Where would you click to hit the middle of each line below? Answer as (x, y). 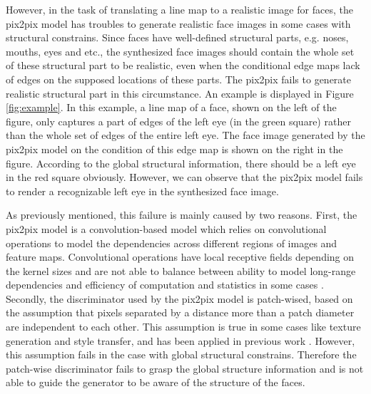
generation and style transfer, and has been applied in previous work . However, (181, 340)
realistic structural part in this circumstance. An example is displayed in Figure (180, 93)
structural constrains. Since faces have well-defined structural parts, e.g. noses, (177, 37)
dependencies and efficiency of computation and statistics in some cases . (165, 285)
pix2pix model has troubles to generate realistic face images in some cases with (178, 23)
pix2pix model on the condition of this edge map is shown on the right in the (174, 149)
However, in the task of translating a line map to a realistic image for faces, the (179, 9)
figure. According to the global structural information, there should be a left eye (181, 163)
